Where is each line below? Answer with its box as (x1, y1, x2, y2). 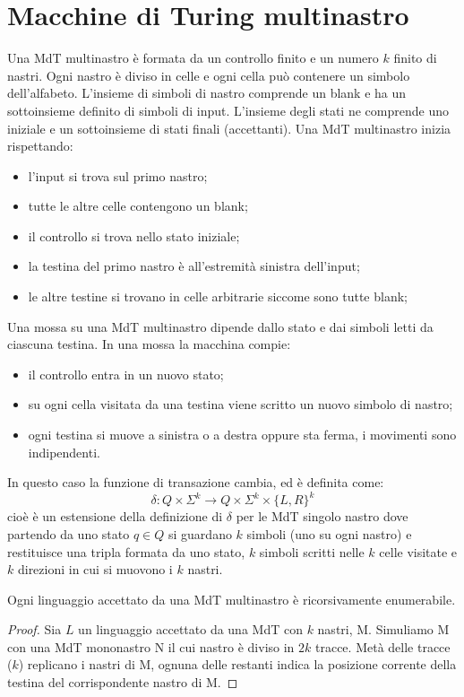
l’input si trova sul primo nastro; (28, 166, 208, 185)
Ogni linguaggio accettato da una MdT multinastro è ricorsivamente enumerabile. (7, 589, 456, 608)
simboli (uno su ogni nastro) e (246, 524, 412, 543)
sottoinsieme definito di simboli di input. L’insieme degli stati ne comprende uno (7, 100, 449, 119)
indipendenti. (28, 442, 100, 461)
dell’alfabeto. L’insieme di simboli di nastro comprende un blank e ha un (7, 83, 407, 102)
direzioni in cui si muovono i (17, 560, 173, 579)
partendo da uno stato (7, 524, 130, 543)
